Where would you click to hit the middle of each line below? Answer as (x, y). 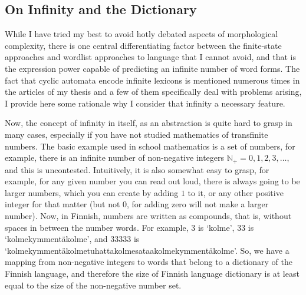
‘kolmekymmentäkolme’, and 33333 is (72, 239)
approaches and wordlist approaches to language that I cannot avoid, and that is (150, 57)
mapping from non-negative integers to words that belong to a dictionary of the (149, 262)
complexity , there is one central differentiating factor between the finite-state (143, 45)
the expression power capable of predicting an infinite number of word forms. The (152, 68)
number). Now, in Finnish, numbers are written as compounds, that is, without (148, 215)
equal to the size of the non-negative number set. (93, 285)
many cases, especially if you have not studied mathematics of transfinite (136, 134)
